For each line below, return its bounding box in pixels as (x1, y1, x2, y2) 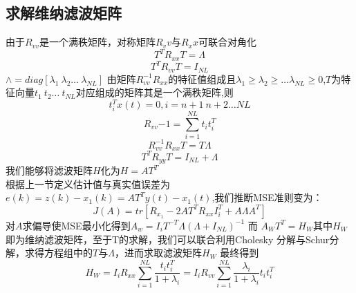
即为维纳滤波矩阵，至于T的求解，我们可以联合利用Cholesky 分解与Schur (6, 231, 330, 246)
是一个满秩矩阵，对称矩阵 (39, 35, 156, 49)
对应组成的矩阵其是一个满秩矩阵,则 (75, 85, 234, 100)
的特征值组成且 (168, 71, 236, 86)
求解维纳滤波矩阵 (6, 2, 122, 23)
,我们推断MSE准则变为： (212, 190, 323, 205)
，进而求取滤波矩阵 (114, 245, 202, 260)
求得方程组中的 (24, 245, 93, 260)
